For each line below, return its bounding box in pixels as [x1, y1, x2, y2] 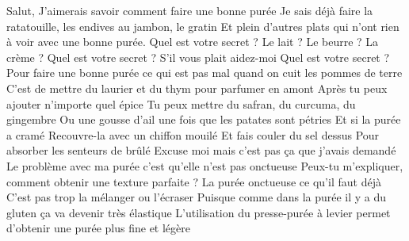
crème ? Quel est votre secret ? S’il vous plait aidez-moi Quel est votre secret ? [6, 48, 390, 65]
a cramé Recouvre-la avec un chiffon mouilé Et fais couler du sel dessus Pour [6, 126, 380, 143]
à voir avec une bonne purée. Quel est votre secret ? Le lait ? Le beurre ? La [6, 33, 379, 50]
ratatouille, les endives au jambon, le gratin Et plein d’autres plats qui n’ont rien [6, 17, 399, 34]
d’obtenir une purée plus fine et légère [6, 220, 190, 236]
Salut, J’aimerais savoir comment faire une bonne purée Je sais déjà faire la [6, 2, 373, 18]
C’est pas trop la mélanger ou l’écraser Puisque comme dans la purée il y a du [6, 189, 387, 205]
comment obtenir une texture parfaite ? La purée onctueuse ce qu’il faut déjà [6, 173, 381, 189]
